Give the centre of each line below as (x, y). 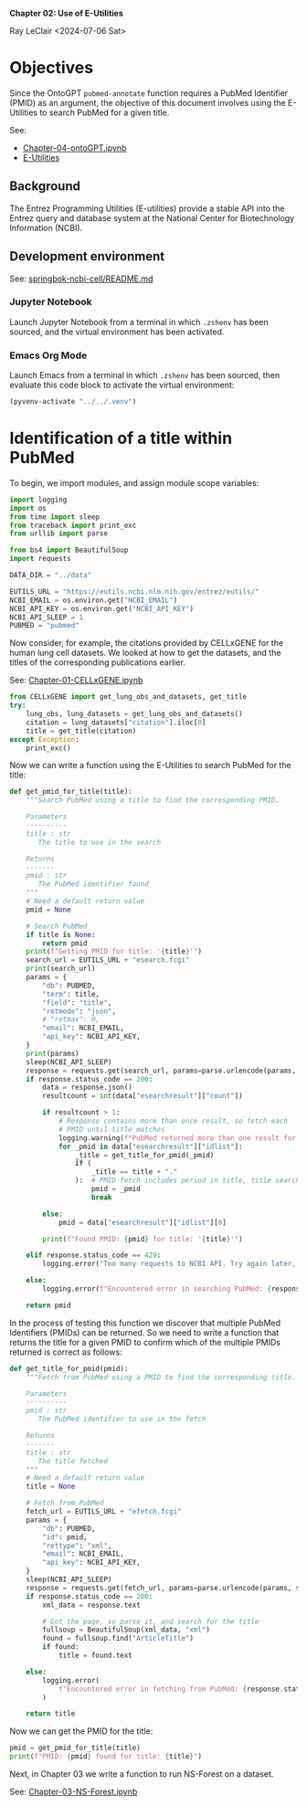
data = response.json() (87, 1088)
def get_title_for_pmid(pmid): (69, 1368)
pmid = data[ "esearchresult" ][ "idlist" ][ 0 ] (142, 1222)
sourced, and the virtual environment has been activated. (117, 332)
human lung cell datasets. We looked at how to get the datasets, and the (145, 653)
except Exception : (44, 739)
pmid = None (48, 909)
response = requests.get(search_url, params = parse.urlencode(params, (161, 1071)
